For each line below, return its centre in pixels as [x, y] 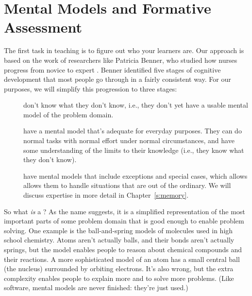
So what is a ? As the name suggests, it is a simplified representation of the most [125, 211]
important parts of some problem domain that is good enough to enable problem [124, 221]
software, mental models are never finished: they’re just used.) [96, 287]
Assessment [43, 27]
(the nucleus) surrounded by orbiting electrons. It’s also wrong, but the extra [119, 268]
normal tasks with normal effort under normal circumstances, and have [129, 140]
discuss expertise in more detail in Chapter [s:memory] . [106, 195]
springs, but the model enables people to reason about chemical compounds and [123, 249]
